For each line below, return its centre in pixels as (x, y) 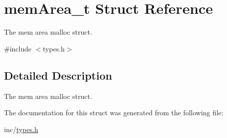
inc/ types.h (21, 129)
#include (18, 48)
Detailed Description (58, 75)
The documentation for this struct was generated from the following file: (114, 113)
